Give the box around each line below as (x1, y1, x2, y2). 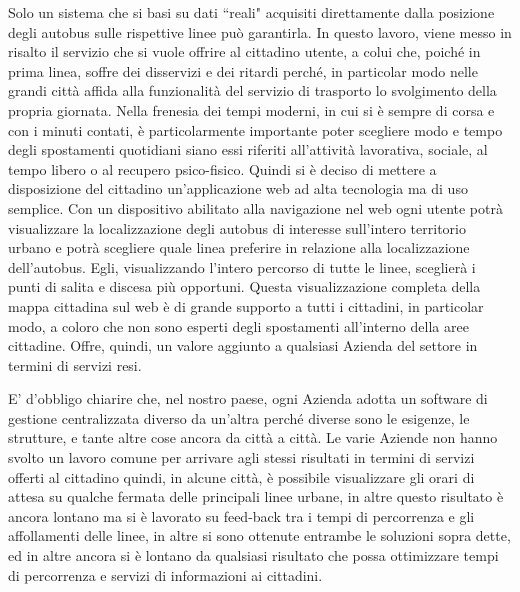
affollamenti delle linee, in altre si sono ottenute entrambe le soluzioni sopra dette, (8, 525, 511, 546)
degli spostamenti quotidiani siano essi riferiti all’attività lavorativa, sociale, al (8, 139, 488, 160)
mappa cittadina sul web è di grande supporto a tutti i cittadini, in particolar (8, 295, 484, 316)
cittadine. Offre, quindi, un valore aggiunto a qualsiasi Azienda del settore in (8, 335, 478, 356)
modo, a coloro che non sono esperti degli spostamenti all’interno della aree (8, 315, 469, 336)
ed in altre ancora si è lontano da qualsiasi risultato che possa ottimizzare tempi (8, 545, 499, 566)
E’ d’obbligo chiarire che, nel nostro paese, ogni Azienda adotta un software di (8, 388, 488, 409)
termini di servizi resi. (8, 354, 142, 375)
